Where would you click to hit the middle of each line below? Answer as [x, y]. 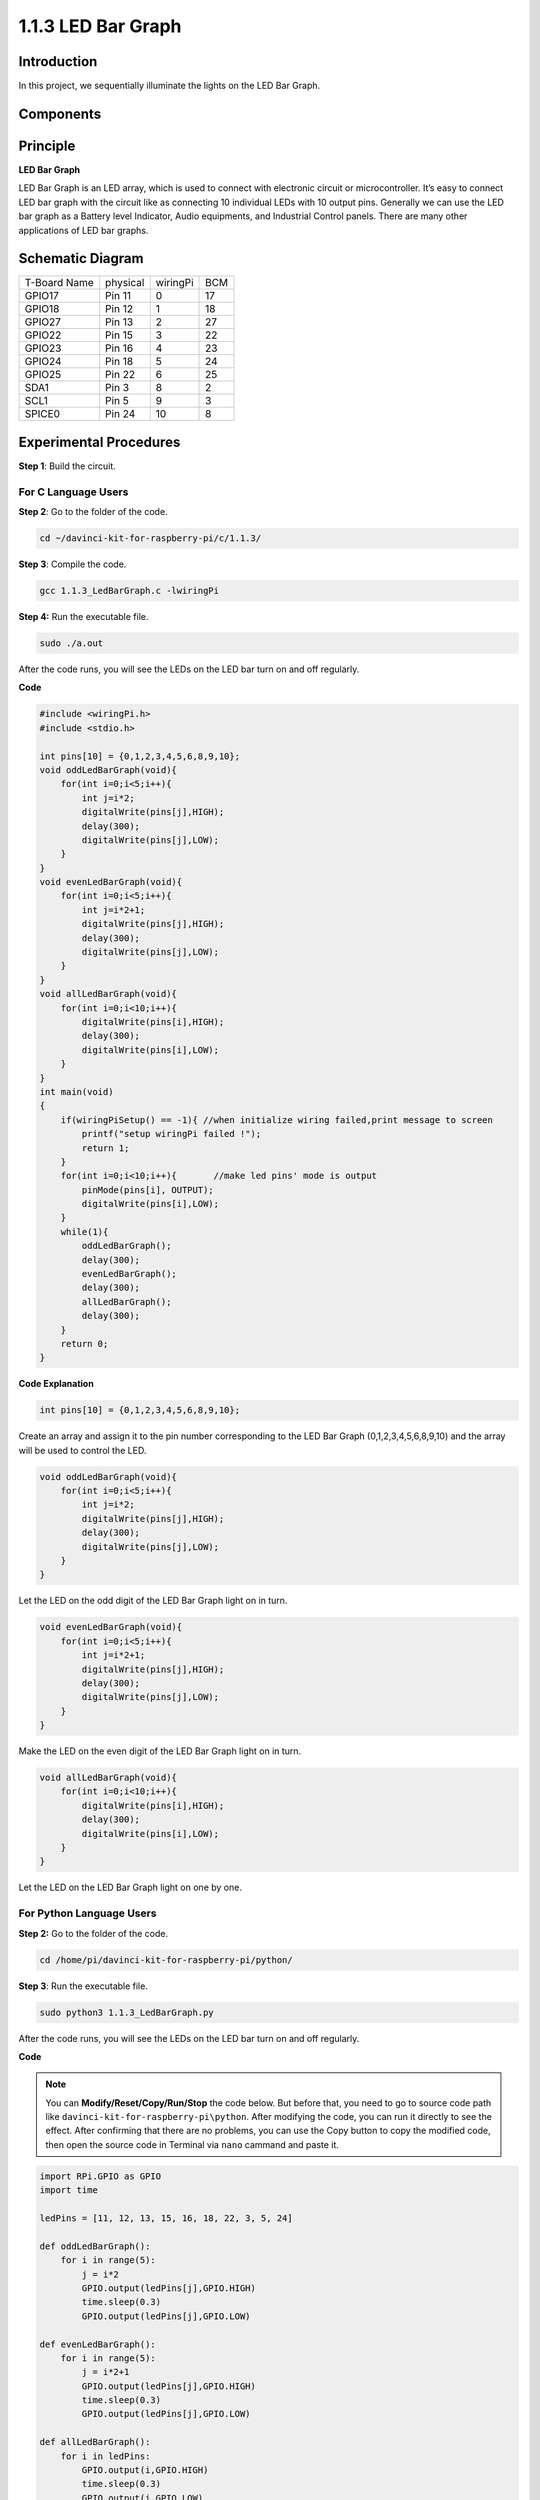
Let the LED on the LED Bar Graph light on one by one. [130, 1887]
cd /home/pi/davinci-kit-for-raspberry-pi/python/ [166, 1959]
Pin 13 [119, 322]
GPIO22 [43, 335]
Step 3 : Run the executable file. [83, 1986]
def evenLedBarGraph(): [98, 2344]
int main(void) [76, 1091]
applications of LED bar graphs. [83, 230]
